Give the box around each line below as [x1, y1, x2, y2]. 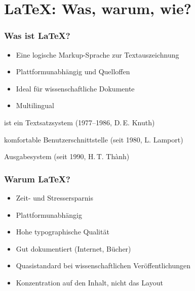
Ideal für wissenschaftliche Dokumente [16, 83, 135, 93]
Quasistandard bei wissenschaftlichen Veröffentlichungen [16, 260, 191, 271]
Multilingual [16, 100, 54, 111]
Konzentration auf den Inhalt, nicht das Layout [16, 277, 163, 287]
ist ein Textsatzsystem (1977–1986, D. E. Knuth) [4, 117, 155, 127]
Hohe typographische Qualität [16, 226, 109, 237]
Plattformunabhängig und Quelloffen [16, 66, 130, 77]
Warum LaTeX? [4, 172, 70, 185]
